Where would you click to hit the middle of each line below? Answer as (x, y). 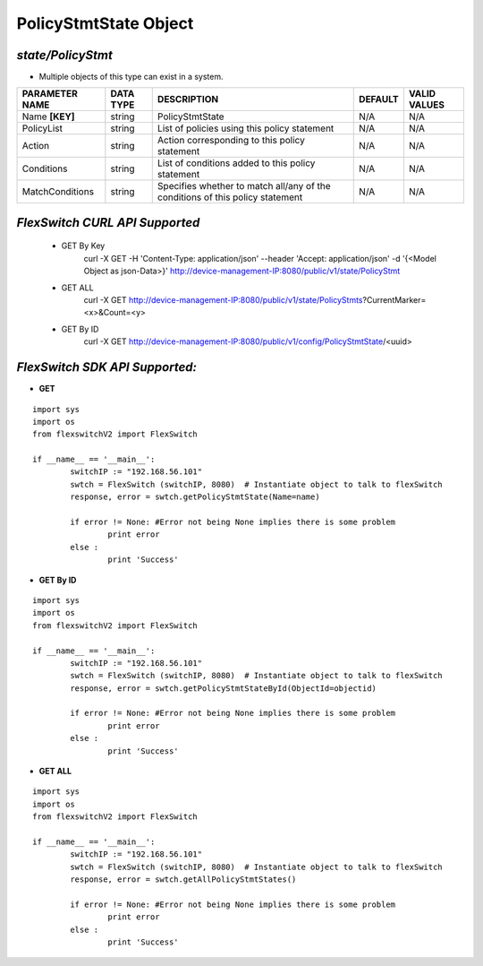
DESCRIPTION (188, 99)
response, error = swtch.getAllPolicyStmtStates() (183, 880)
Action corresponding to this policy (231, 141)
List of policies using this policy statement (246, 128)
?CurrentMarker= (394, 300)
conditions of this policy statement (230, 197)
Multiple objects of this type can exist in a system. (131, 77)
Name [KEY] (48, 116)
